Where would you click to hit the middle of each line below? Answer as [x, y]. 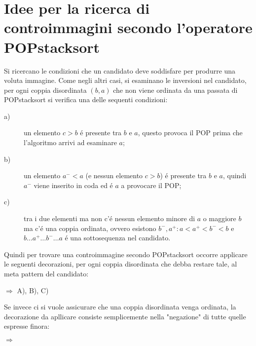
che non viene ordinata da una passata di [175, 90]
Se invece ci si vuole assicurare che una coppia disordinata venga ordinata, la [120, 307]
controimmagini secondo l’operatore [128, 27]
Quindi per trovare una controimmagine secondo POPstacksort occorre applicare [126, 254]
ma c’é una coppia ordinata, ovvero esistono [90, 228]
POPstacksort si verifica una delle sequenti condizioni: [86, 99]
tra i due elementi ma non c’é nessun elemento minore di [110, 218]
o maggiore [219, 218]
